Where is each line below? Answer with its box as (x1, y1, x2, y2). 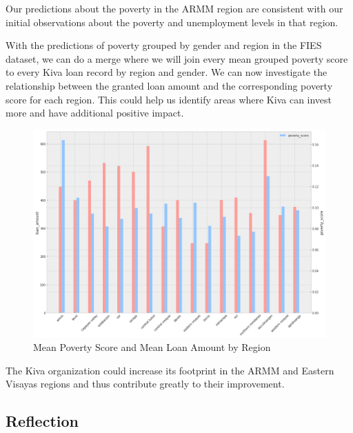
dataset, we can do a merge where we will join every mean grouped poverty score (6, 51, 348, 66)
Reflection (6, 410, 79, 432)
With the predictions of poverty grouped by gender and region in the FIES (6, 38, 322, 52)
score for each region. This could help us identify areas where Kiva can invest (6, 92, 332, 106)
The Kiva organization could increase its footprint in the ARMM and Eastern (6, 363, 334, 377)
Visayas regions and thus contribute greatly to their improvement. (6, 376, 285, 391)
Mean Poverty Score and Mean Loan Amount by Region (33, 340, 271, 354)
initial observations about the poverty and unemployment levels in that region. (6, 14, 339, 29)
